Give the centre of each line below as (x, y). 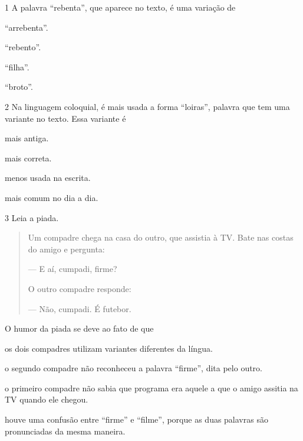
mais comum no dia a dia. (52, 197)
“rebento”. (23, 47)
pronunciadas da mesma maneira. (65, 431)
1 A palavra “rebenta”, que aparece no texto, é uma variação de (120, 7)
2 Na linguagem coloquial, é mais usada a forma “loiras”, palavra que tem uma (147, 106)
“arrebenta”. (27, 27)
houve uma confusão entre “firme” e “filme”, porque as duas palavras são (136, 419)
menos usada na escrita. (48, 178)
